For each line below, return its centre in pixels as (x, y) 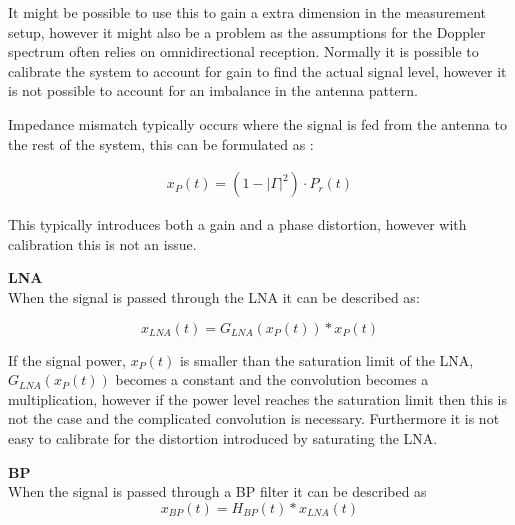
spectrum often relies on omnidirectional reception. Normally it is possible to (243, 51)
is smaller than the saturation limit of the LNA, (326, 359)
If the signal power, (67, 359)
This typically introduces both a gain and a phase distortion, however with (237, 224)
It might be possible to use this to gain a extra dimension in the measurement (247, 12)
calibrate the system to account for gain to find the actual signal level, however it (257, 70)
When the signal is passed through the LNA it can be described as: (214, 296)
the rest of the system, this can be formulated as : (161, 143)
